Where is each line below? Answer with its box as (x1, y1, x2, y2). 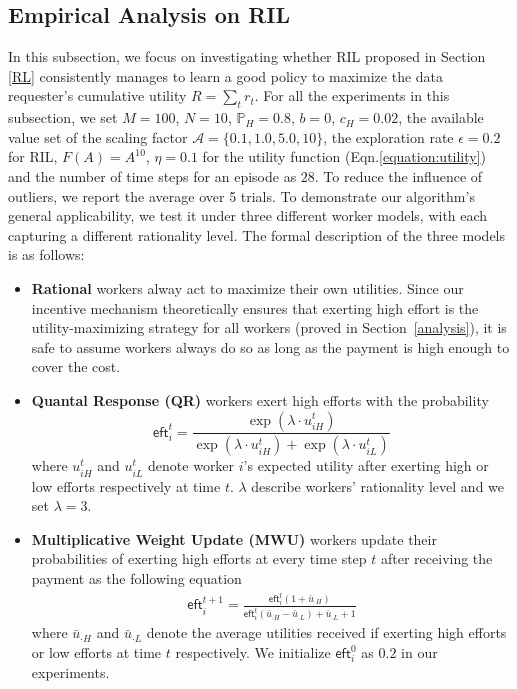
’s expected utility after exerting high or (243, 455, 489, 476)
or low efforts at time (31, 642, 162, 662)
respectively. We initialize (175, 642, 331, 662)
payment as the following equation (31, 567, 242, 588)
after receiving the (381, 548, 493, 569)
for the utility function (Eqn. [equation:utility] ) (202, 146, 487, 167)
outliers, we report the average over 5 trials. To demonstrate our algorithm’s (8, 185, 475, 206)
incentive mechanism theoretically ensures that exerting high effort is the (31, 297, 479, 318)
